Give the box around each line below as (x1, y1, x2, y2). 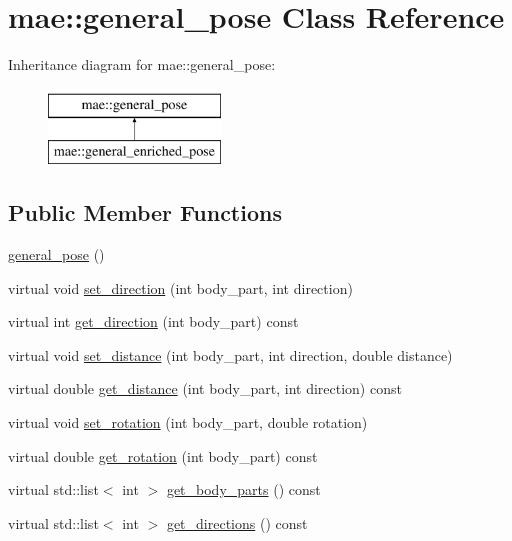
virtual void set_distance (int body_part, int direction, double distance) (8, 344, 453, 365)
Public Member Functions (8, 197, 282, 228)
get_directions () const (166, 512, 308, 533)
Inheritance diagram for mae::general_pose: (8, 54, 276, 75)
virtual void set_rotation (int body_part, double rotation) (8, 412, 368, 433)
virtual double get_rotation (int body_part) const (8, 445, 318, 466)
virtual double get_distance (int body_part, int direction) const (8, 378, 402, 399)
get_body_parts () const (166, 479, 321, 500)
